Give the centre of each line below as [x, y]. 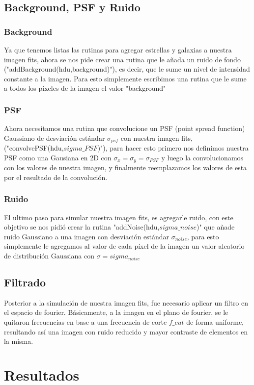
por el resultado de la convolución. [56, 177]
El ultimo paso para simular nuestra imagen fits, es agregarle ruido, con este [119, 217]
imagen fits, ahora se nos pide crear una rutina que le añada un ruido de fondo [122, 59]
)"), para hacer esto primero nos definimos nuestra [173, 148]
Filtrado [25, 282]
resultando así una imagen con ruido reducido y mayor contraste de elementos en [126, 331]
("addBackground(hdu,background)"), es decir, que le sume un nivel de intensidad [127, 69]
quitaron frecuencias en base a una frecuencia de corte [85, 322]
